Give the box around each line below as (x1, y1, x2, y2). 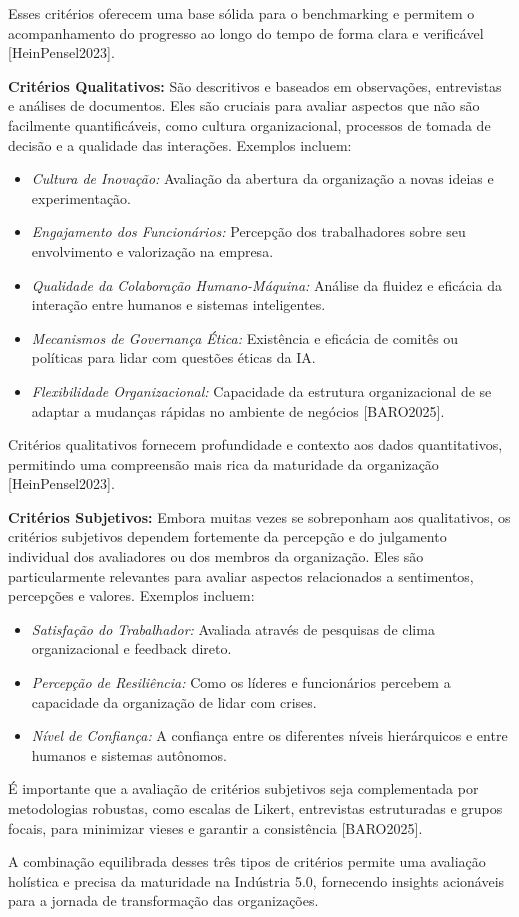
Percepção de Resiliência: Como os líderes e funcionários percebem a (31, 672, 451, 693)
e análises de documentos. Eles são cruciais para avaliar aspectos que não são (8, 95, 480, 116)
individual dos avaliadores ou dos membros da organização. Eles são (8, 546, 424, 567)
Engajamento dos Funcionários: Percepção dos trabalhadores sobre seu (31, 221, 466, 242)
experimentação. (31, 187, 132, 208)
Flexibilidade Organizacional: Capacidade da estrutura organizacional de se (31, 380, 492, 401)
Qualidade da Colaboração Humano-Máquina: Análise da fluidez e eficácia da (31, 274, 502, 295)
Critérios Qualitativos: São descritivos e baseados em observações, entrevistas (8, 75, 502, 96)
